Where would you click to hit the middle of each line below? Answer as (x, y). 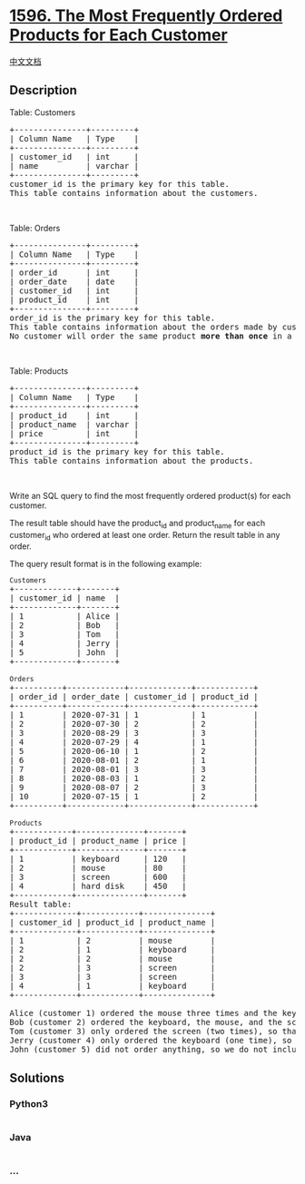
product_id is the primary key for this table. (117, 451)
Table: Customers (42, 112)
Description (43, 90)
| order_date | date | (74, 281)
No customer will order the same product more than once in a (151, 336)
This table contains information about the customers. (134, 193)
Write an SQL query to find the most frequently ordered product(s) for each (150, 495)
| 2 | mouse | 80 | (98, 868)
